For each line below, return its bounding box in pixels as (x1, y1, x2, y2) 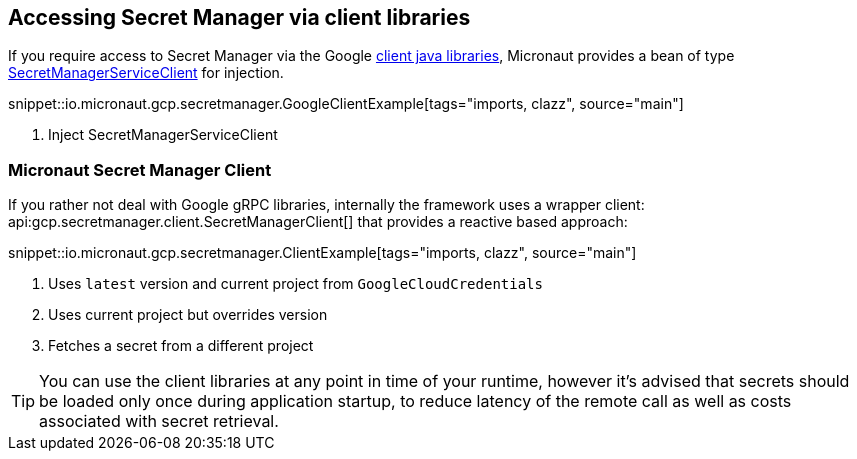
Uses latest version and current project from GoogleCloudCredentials (48, 275, 543, 293)
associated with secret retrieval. (39, 411, 279, 432)
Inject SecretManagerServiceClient (48, 126, 278, 144)
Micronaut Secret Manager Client (8, 159, 272, 180)
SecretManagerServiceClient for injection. (8, 64, 284, 82)
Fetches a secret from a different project (48, 337, 314, 355)
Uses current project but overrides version (48, 306, 328, 324)
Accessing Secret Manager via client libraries (8, 5, 471, 30)
